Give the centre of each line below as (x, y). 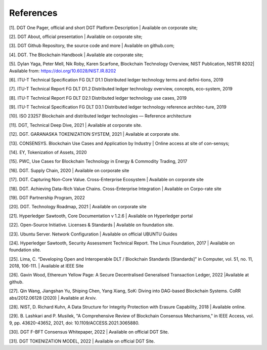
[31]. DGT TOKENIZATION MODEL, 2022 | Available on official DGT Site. (82, 341)
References (33, 13)
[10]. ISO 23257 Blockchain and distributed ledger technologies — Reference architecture (100, 116)
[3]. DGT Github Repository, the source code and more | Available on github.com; (92, 46)
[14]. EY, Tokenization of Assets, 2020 (48, 153)
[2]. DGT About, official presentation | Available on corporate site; (76, 37)
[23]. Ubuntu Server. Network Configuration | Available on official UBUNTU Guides (93, 234)
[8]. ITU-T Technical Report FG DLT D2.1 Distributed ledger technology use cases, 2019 (98, 98)
